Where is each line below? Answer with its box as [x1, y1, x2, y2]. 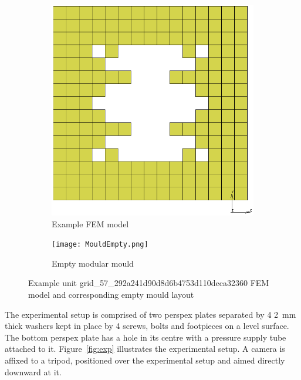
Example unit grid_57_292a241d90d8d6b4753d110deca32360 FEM [28, 277, 269, 289]
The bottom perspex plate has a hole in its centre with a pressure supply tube [5, 331, 286, 343]
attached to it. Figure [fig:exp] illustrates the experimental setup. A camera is [5, 342, 285, 355]
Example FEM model [52, 217, 129, 230]
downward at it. [5, 365, 62, 378]
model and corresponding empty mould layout [28, 288, 194, 301]
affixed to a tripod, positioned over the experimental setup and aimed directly [5, 354, 285, 366]
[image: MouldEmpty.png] [52, 240, 148, 249]
